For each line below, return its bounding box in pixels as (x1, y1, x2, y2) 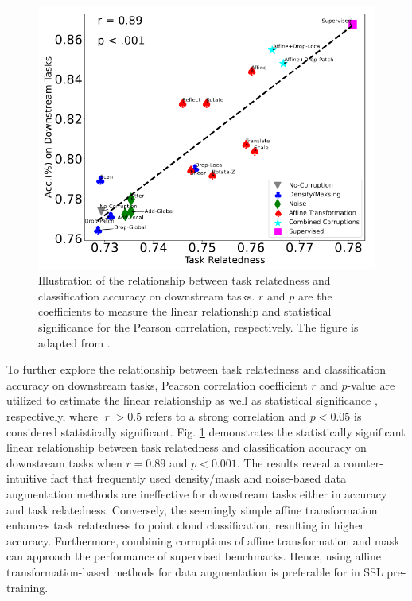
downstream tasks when (6, 454, 122, 471)
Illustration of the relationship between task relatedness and (38, 272, 331, 289)
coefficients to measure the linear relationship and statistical (38, 303, 332, 320)
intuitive (6, 470, 47, 487)
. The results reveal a (236, 454, 340, 471)
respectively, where (6, 408, 98, 425)
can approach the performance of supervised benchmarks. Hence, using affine (6, 548, 382, 564)
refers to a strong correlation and (145, 408, 307, 425)
